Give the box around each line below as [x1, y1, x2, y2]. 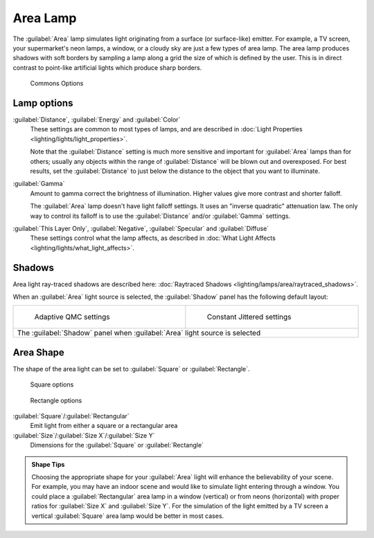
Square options [30, 380, 74, 389]
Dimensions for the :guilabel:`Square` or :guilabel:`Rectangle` [30, 441, 204, 449]
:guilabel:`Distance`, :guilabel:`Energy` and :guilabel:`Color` [12, 115, 181, 124]
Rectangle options [30, 396, 82, 405]
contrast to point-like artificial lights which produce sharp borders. [12, 63, 202, 72]
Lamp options [12, 97, 73, 109]
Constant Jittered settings [206, 312, 292, 322]
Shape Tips [31, 460, 65, 468]
